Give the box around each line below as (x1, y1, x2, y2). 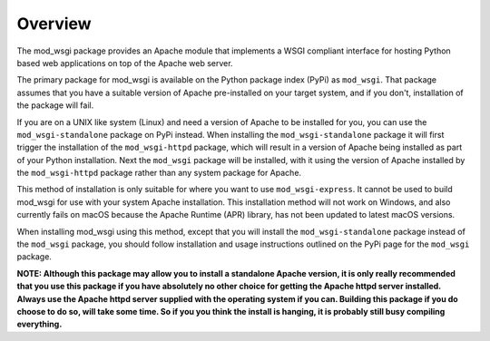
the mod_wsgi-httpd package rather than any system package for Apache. (16, 168, 302, 179)
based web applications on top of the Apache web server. (16, 57, 233, 68)
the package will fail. (16, 100, 94, 111)
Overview (16, 14, 92, 34)
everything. (16, 318, 63, 330)
